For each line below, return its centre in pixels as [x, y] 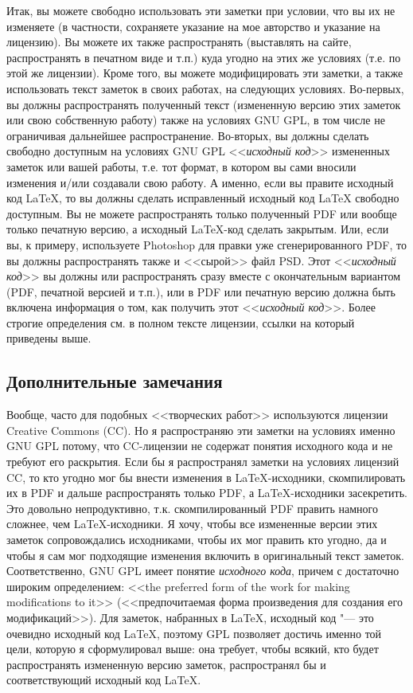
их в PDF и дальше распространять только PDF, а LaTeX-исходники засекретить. [207, 493]
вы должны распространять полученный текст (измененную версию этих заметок [204, 104]
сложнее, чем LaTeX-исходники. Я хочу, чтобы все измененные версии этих [192, 524]
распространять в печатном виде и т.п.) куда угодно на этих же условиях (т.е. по [204, 57]
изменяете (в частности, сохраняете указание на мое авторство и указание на [193, 26]
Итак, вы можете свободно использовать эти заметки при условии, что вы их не [201, 10]
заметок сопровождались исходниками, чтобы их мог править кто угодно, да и [197, 540]
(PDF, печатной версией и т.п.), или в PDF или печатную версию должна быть [201, 291]
